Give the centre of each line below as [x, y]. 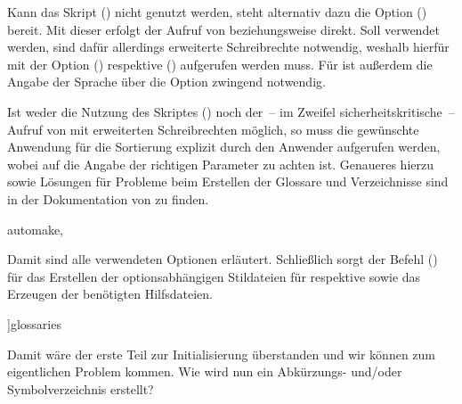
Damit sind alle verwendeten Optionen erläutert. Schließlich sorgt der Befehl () [223, 259]
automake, [35, 229]
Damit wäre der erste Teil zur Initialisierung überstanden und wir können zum [221, 354]
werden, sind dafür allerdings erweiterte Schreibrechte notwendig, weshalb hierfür [228, 47]
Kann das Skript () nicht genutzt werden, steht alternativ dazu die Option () [217, 12]
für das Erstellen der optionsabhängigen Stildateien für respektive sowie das [214, 276]
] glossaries [34, 323]
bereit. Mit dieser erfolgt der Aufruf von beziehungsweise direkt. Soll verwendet [223, 29]
